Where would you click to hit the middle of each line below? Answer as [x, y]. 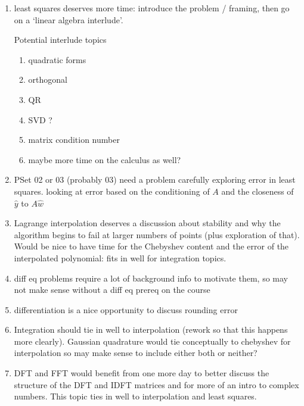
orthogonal [48, 79]
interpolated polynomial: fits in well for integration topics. [120, 257]
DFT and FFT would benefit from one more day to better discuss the [142, 373]
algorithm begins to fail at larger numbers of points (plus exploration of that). [157, 234]
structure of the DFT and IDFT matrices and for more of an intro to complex [156, 384]
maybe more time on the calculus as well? [105, 159]
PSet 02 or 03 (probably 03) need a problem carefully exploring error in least [155, 179]
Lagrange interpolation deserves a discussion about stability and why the [147, 223]
